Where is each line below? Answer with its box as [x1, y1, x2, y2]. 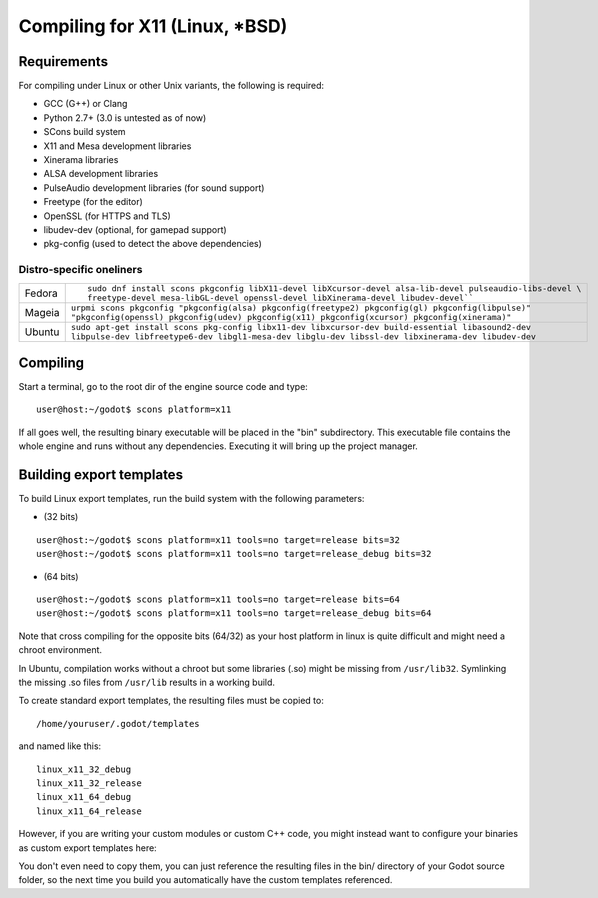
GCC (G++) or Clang [43, 98, 128, 110]
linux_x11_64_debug [36, 791, 132, 803]
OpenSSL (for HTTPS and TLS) [43, 210, 172, 222]
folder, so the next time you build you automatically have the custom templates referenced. [18, 874, 393, 886]
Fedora [24, 286, 59, 300]
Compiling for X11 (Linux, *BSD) [18, 15, 288, 37]
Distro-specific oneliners [18, 263, 143, 277]
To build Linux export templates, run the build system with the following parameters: [18, 493, 365, 505]
